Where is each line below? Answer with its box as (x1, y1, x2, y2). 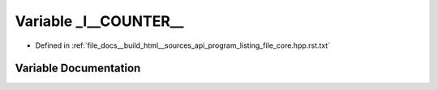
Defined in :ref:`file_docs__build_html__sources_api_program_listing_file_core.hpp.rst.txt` (35, 41, 331, 50)
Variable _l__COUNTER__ (15, 12, 184, 30)
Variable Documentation (15, 62, 141, 75)
